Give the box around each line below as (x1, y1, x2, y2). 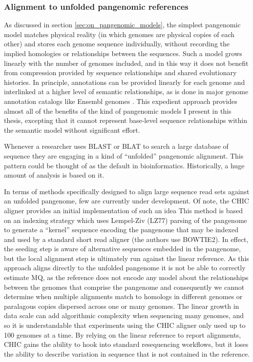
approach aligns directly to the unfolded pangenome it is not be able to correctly (4, 262, 246, 273)
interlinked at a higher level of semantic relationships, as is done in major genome (4, 86, 249, 97)
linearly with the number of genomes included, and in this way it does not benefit (4, 58, 249, 68)
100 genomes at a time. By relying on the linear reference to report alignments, (4, 329, 241, 340)
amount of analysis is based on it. (4, 170, 105, 180)
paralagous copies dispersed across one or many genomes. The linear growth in (4, 301, 239, 311)
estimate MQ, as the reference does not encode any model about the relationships (4, 272, 249, 282)
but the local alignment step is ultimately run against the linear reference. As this (4, 253, 249, 263)
